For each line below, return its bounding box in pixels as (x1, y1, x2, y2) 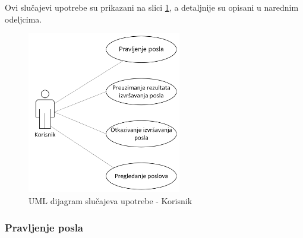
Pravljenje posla (5, 220, 84, 234)
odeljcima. (5, 12, 42, 25)
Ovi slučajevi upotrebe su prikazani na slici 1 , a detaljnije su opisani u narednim (5, 1, 299, 13)
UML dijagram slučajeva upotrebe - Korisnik (29, 195, 192, 207)
